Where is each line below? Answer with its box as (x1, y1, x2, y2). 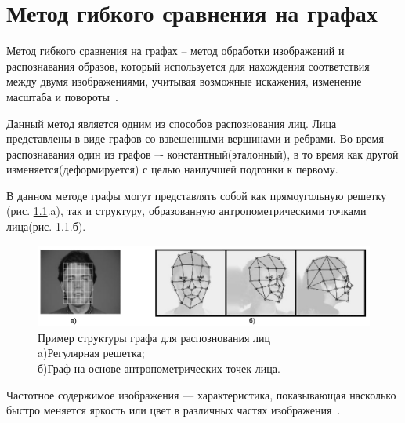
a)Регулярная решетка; (38, 345, 145, 361)
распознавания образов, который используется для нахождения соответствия (6, 57, 370, 74)
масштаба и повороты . (6, 88, 118, 104)
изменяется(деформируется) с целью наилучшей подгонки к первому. (6, 161, 338, 177)
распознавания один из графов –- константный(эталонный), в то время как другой (6, 145, 399, 162)
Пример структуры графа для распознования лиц (38, 329, 271, 345)
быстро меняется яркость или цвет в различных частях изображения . (6, 402, 341, 418)
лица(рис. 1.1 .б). (6, 218, 86, 235)
